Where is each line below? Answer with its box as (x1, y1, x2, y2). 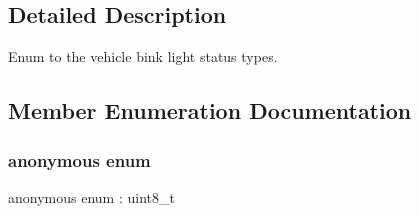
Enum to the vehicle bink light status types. (8, 46, 278, 67)
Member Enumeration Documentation (8, 95, 412, 126)
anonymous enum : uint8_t (8, 186, 175, 207)
